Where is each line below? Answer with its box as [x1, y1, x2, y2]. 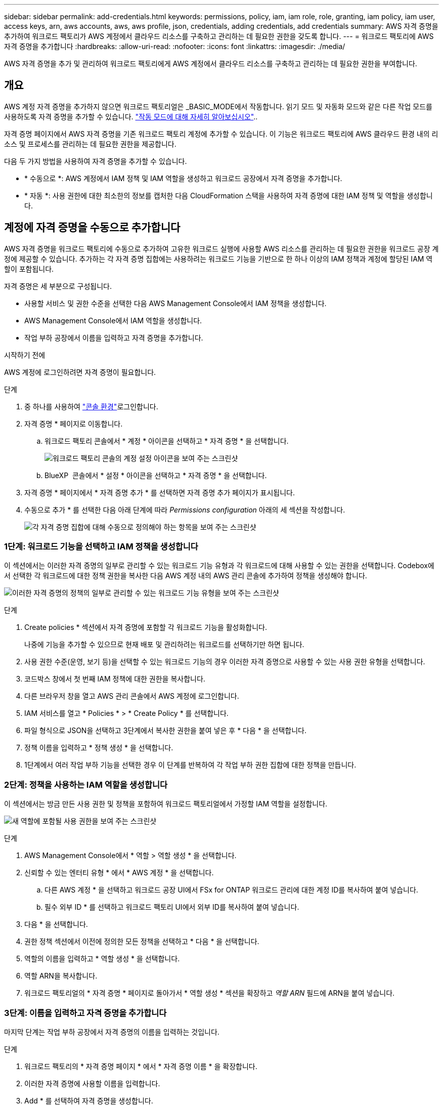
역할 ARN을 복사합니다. [24, 971, 98, 981]
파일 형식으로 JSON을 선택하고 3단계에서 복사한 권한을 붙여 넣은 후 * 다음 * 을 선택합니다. [24, 726, 306, 735]
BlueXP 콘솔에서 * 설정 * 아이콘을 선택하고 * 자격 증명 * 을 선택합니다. [45, 471, 267, 480]
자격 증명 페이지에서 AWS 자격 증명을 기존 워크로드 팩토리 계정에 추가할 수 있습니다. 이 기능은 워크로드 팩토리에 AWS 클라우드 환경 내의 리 [4, 129, 438, 138]
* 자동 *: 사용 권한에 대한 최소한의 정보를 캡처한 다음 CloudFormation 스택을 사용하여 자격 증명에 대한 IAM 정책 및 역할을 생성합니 [24, 191, 433, 200]
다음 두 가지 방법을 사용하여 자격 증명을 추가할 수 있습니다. [4, 156, 187, 165]
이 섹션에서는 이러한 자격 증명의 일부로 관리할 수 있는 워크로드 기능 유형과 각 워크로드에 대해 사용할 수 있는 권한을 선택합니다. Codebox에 [4, 561, 434, 570]
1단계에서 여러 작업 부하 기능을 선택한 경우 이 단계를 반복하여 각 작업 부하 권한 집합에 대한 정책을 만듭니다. [24, 760, 357, 770]
